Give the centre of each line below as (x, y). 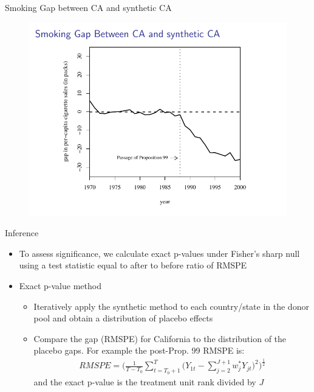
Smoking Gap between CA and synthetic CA (88, 7)
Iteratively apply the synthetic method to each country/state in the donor (171, 306)
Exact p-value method (60, 285)
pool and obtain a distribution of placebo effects (123, 318)
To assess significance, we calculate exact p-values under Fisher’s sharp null (159, 253)
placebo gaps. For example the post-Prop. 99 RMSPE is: (139, 350)
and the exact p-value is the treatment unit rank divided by (145, 381)
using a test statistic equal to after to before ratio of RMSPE (133, 265)
